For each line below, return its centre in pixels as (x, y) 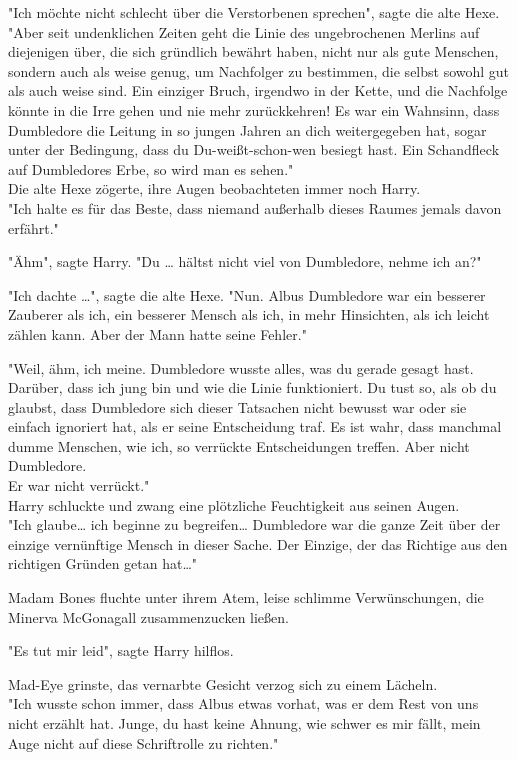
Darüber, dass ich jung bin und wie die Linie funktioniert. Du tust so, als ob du (252, 387)
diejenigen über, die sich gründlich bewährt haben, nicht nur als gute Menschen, (253, 51)
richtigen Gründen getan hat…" (103, 563)
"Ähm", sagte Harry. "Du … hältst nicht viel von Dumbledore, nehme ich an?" (245, 261)
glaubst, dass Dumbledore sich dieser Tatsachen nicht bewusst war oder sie (237, 406)
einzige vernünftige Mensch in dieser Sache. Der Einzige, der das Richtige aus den (258, 543)
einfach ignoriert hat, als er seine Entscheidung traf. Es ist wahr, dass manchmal (255, 426)
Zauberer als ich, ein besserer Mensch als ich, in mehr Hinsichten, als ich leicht (249, 314)
